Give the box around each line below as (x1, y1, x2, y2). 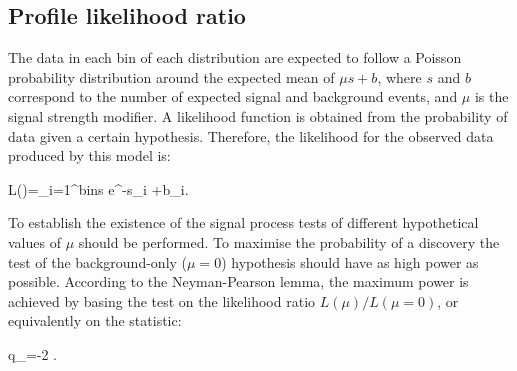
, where (377, 66, 422, 87)
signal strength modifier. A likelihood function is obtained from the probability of (8, 105, 508, 126)
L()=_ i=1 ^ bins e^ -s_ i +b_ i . (8, 178, 189, 199)
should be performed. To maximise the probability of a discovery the (78, 231, 500, 252)
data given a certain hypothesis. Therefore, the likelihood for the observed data (8, 125, 494, 146)
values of (8, 231, 61, 252)
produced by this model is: (8, 145, 171, 166)
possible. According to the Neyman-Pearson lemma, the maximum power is (8, 271, 469, 292)
